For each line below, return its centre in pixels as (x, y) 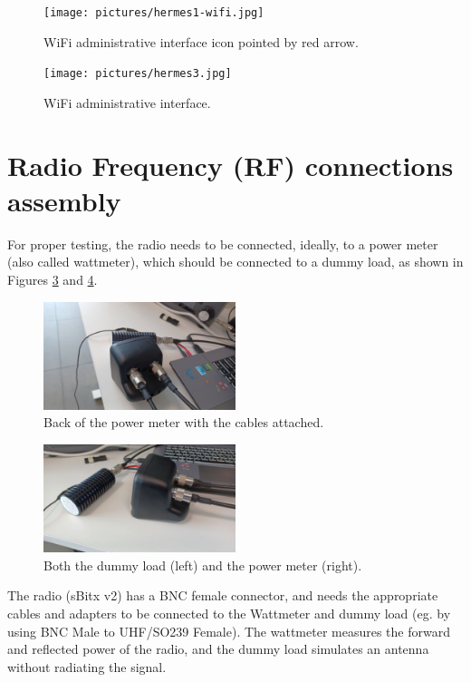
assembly (64, 200)
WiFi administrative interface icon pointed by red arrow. (201, 41)
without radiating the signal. (87, 666)
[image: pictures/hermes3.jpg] (138, 74)
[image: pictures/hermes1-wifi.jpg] (154, 13)
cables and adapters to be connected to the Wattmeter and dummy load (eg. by (229, 614)
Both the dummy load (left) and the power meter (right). (203, 565)
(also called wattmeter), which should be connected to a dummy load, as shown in (235, 262)
